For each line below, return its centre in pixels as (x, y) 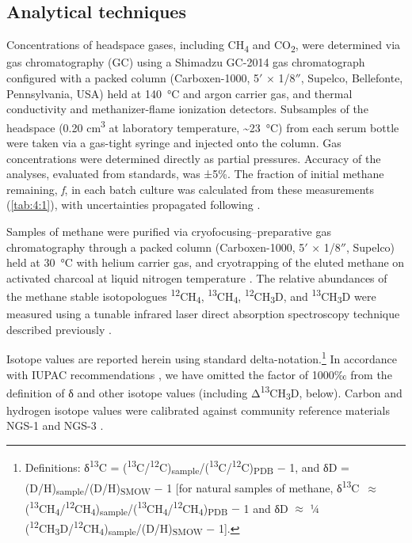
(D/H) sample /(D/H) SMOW (88, 488)
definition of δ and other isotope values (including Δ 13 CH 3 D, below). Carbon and (204, 393)
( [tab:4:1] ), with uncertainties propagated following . (134, 205)
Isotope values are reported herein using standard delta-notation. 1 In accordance (202, 357)
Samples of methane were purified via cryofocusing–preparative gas (169, 231)
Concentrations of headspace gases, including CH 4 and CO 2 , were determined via (204, 46)
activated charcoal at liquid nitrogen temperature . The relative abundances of (197, 277)
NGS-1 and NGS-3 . (55, 425)
